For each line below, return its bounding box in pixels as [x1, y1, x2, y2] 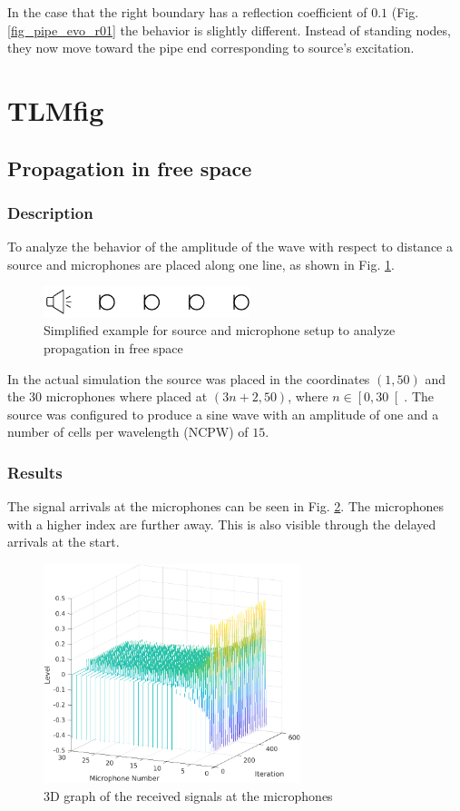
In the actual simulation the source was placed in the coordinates [7, 369, 370, 388]
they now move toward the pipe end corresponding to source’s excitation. [7, 38, 415, 57]
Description [7, 201, 93, 223]
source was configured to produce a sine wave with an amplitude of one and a [7, 404, 439, 423]
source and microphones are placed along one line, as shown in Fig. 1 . [7, 254, 395, 273]
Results [7, 460, 63, 483]
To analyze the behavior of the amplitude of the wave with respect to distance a [7, 237, 453, 256]
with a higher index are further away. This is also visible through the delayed [7, 514, 436, 533]
